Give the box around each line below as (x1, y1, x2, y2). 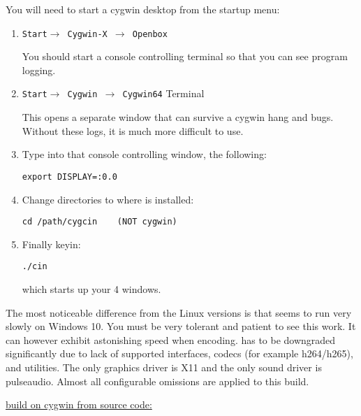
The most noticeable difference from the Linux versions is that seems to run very (6, 305, 352, 320)
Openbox (132, 29, 168, 39)
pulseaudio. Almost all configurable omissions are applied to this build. (6, 373, 309, 388)
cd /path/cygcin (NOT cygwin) (22, 217, 177, 227)
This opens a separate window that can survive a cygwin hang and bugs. (22, 110, 334, 124)
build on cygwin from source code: (6, 397, 152, 412)
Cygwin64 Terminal (122, 86, 205, 101)
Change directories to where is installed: (22, 192, 194, 206)
